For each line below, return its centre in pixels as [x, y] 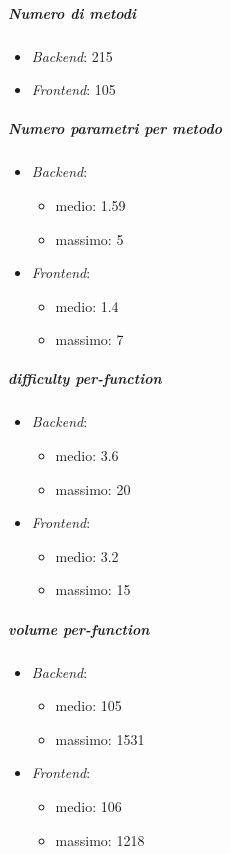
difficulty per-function [85, 378]
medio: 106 [88, 805]
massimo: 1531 [100, 738]
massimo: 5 [89, 238]
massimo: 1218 [100, 839]
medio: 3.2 [87, 555]
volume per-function [79, 628]
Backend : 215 [72, 55]
